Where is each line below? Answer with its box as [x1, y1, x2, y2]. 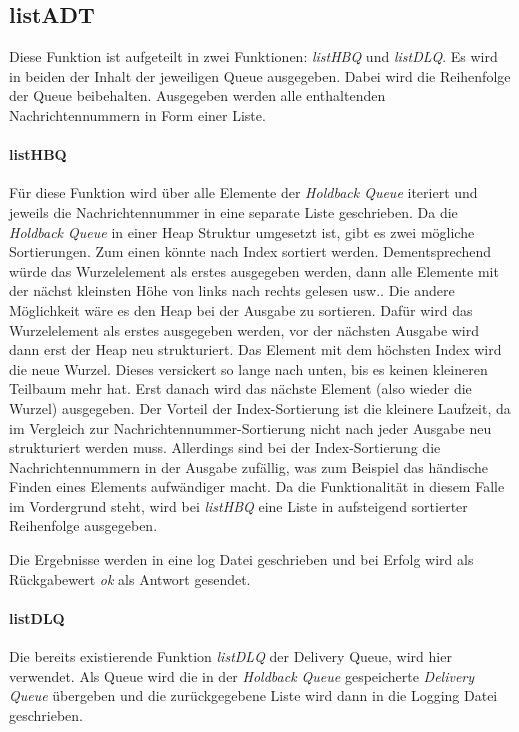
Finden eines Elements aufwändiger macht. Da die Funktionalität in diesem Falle [9, 476, 505, 497]
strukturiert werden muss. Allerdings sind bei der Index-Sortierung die [9, 437, 441, 458]
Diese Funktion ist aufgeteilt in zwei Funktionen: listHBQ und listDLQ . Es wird [9, 46, 498, 67]
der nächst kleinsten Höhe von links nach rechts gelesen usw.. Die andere [9, 280, 455, 301]
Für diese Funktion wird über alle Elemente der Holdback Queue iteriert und [9, 182, 478, 203]
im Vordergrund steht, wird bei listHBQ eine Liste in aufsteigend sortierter [9, 495, 468, 516]
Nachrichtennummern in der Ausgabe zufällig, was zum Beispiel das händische [9, 456, 489, 477]
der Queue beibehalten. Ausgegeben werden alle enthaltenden [9, 85, 386, 106]
